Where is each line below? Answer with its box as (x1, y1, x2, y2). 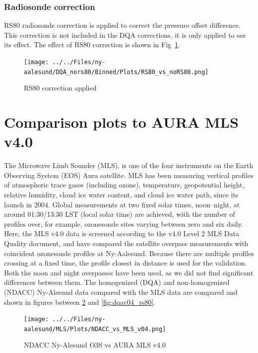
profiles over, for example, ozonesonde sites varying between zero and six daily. (4, 218, 243, 229)
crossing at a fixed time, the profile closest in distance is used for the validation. (4, 258, 247, 268)
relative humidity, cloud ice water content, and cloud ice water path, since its (4, 189, 239, 199)
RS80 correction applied (24, 83, 97, 93)
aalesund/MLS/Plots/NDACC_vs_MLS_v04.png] (24, 325, 166, 333)
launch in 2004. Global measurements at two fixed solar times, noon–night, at (4, 199, 240, 209)
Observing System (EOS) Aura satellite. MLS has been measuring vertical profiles (4, 170, 254, 180)
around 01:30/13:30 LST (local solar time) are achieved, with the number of (4, 209, 235, 219)
